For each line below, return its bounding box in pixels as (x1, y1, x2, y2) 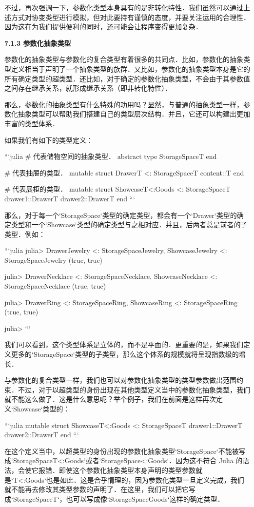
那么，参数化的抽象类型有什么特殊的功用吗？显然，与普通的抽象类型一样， (4, 99, 243, 109)
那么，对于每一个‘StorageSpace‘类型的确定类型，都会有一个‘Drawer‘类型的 (4, 210, 237, 220)
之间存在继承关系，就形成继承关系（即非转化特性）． (4, 83, 172, 93)
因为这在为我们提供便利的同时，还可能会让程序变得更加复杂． (4, 21, 202, 32)
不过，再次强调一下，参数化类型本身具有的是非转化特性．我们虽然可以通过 (4, 2, 243, 12)
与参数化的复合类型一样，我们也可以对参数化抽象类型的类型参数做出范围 (4, 375, 236, 385)
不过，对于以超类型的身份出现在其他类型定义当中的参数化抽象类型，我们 (18, 384, 250, 394)
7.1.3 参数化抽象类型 (4, 38, 71, 48)
